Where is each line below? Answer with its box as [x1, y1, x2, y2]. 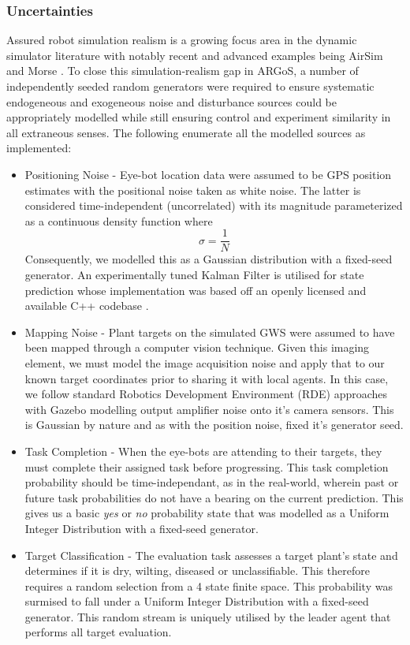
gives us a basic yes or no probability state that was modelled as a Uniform [24, 505, 389, 521]
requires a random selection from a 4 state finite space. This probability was [24, 577, 393, 594]
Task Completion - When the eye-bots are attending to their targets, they [24, 442, 382, 459]
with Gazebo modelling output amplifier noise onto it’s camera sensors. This [24, 401, 394, 417]
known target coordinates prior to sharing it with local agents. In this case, [24, 370, 389, 386]
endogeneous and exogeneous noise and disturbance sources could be [6, 93, 337, 110]
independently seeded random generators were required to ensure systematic [6, 78, 375, 94]
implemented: [6, 140, 72, 156]
